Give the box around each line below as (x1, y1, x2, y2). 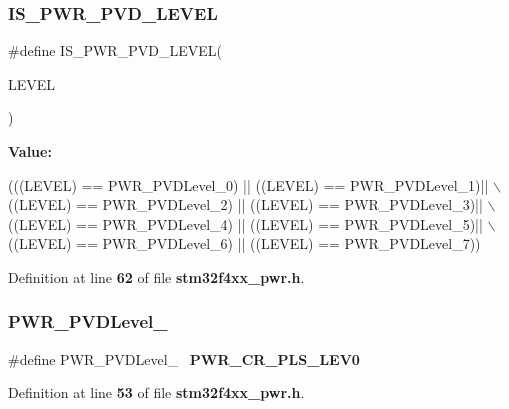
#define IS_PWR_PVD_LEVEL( (8, 40, 222, 61)
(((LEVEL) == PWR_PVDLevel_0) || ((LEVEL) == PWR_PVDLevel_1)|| (8, 174, 489, 195)
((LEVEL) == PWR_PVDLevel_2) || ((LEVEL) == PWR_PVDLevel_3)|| (8, 194, 483, 215)
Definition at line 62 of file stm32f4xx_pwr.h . (8, 266, 305, 287)
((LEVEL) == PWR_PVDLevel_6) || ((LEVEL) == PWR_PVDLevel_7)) (8, 233, 481, 254)
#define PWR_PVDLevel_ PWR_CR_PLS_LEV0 (8, 348, 360, 369)
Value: (8, 141, 52, 161)
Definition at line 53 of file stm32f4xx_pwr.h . (8, 382, 305, 403)
